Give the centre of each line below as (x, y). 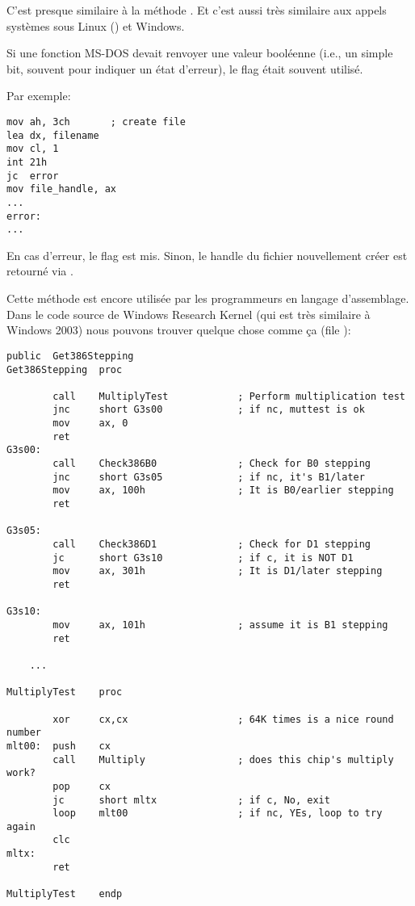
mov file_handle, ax (62, 189)
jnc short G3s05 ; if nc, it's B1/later (209, 477)
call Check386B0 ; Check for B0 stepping (212, 464)
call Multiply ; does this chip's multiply (223, 759)
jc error (33, 176)
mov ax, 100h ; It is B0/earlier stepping (223, 491)
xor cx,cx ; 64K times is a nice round (223, 719)
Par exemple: (39, 96)
